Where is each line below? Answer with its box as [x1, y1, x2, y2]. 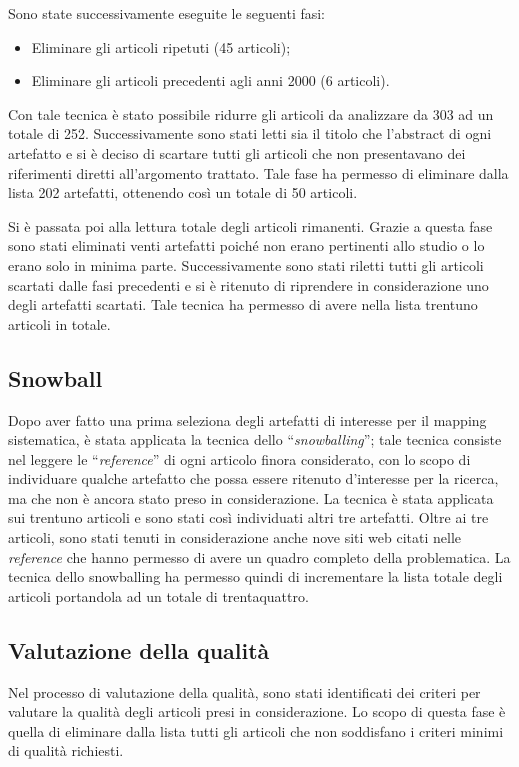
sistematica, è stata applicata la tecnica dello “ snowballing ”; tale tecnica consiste [8, 429, 502, 450]
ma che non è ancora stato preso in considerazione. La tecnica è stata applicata [8, 487, 494, 508]
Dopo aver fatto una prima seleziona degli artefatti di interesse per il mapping [8, 409, 487, 430]
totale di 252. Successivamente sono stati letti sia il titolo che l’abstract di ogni [8, 123, 492, 144]
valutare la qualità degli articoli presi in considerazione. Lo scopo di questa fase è [8, 701, 506, 722]
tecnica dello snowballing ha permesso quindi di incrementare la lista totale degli [8, 566, 503, 587]
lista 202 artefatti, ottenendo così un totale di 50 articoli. [8, 182, 358, 203]
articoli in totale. [8, 313, 111, 334]
